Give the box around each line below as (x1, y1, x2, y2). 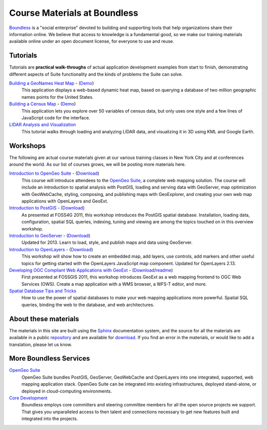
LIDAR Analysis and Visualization (9, 121, 76, 128)
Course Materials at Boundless (9, 7, 138, 18)
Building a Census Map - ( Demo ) (9, 101, 76, 107)
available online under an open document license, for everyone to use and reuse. (9, 39, 175, 44)
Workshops (9, 141, 46, 150)
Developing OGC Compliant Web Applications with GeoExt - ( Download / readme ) (9, 267, 173, 273)
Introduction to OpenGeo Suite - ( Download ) (9, 170, 100, 176)
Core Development (9, 395, 48, 401)
